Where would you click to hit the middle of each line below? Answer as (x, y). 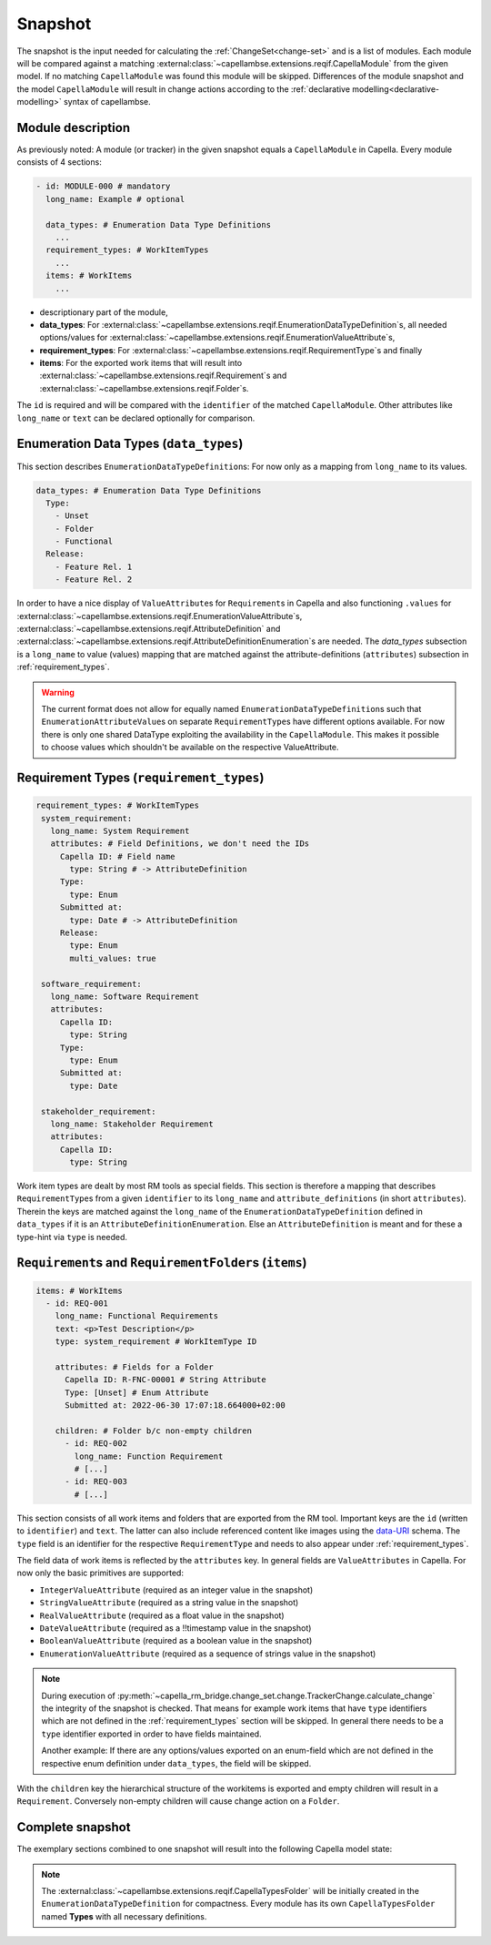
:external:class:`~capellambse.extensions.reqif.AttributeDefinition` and (149, 629)
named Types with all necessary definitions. (124, 1916)
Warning (58, 692)
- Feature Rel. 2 (94, 580)
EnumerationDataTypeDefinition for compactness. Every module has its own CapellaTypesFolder (238, 1904)
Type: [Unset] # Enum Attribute (137, 1392)
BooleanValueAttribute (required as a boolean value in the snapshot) (176, 1641)
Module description (74, 127)
